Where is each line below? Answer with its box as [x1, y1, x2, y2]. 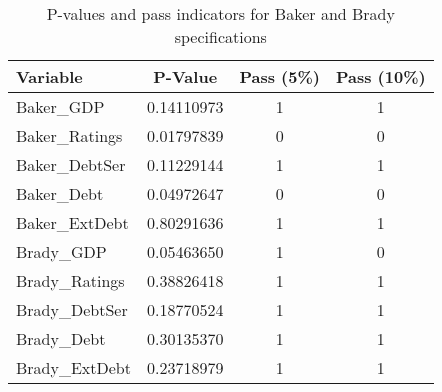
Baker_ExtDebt [16, 211, 129, 234]
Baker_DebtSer [16, 153, 126, 176]
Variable [16, 65, 83, 88]
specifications [174, 25, 267, 48]
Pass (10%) [335, 65, 426, 88]
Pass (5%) [239, 65, 320, 88]
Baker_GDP [16, 95, 105, 118]
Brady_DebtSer [16, 298, 128, 321]
